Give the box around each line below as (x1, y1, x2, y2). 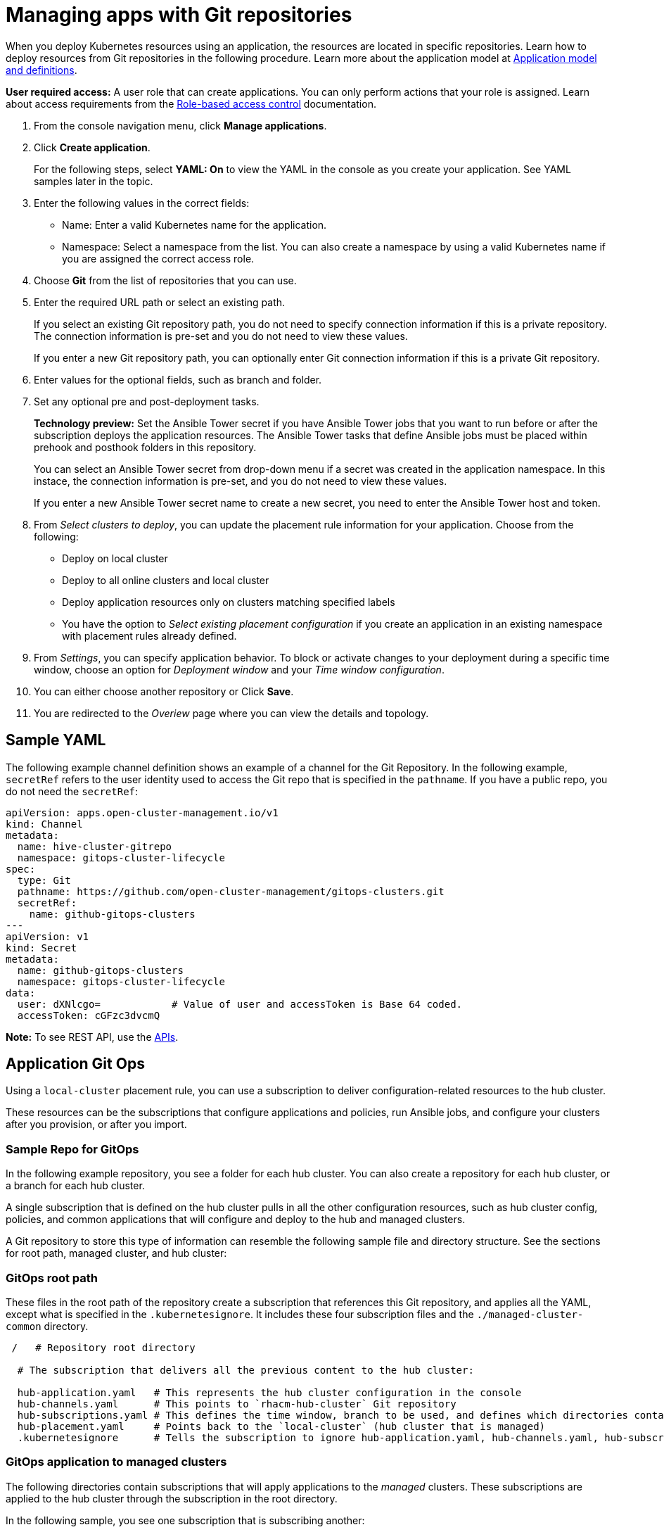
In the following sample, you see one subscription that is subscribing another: (6, 1514, 365, 1526)
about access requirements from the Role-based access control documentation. (6, 97, 376, 110)
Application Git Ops (6, 1055, 145, 1073)
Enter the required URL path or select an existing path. (34, 296, 286, 308)
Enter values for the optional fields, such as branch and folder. (34, 373, 322, 386)
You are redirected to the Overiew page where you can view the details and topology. (34, 707, 429, 719)
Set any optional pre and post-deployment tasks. (34, 395, 260, 407)
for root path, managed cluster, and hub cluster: (6, 1247, 227, 1260)
